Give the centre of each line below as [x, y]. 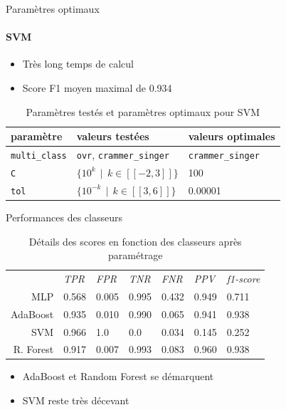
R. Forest [33, 349]
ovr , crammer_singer [123, 155]
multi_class [39, 156]
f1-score [243, 279]
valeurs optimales [232, 136]
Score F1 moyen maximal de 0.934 [97, 87]
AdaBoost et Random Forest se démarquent [118, 376]
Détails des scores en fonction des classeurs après [135, 241]
